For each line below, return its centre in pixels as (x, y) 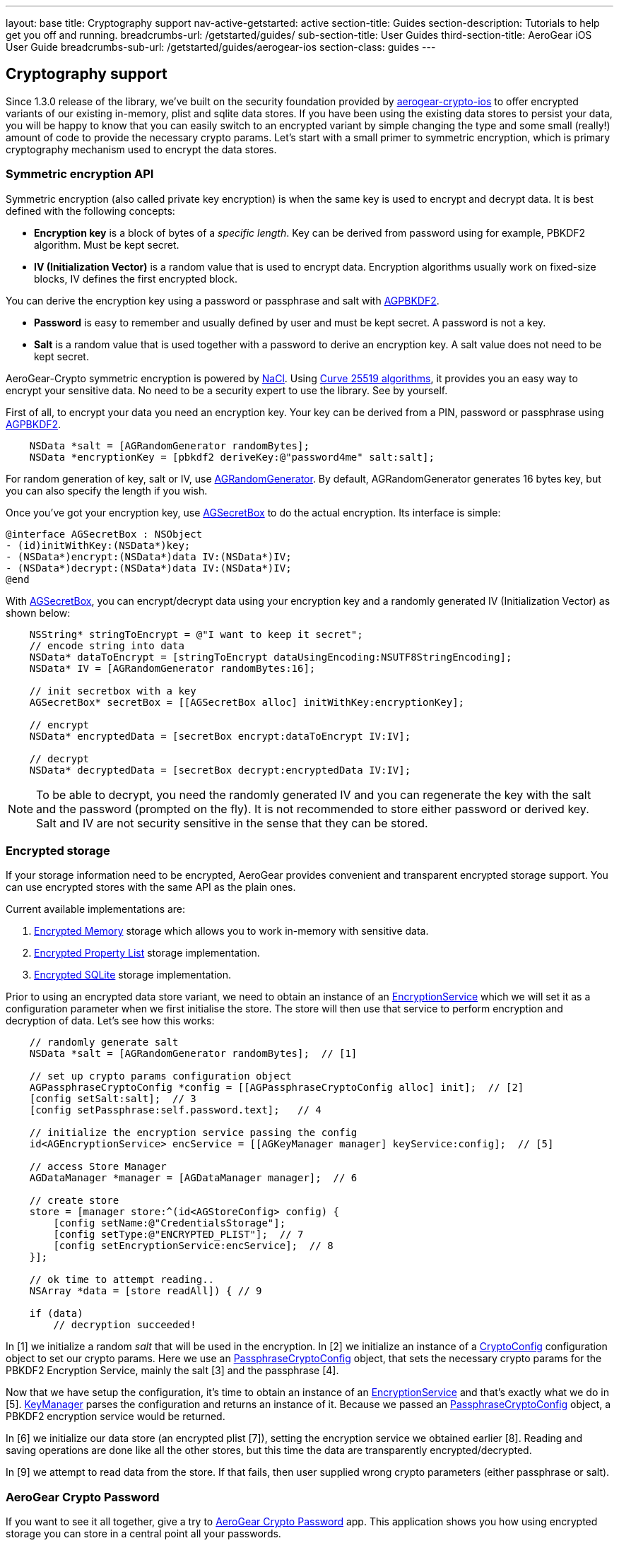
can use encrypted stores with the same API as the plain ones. (151, 887)
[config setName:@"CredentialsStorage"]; (170, 1223)
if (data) (56, 1314)
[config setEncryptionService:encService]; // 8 (193, 1246)
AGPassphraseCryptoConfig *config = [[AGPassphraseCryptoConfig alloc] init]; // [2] (277, 1088)
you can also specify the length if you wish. (107, 490)
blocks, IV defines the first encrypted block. (136, 278)
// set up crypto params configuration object (160, 1076)
